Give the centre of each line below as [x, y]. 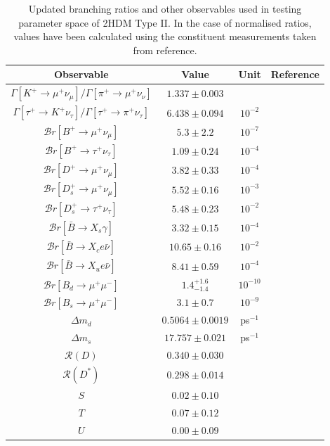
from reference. [165, 50]
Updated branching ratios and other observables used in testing [165, 8]
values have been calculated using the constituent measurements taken [165, 36]
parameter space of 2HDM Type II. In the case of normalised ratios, [165, 22]
